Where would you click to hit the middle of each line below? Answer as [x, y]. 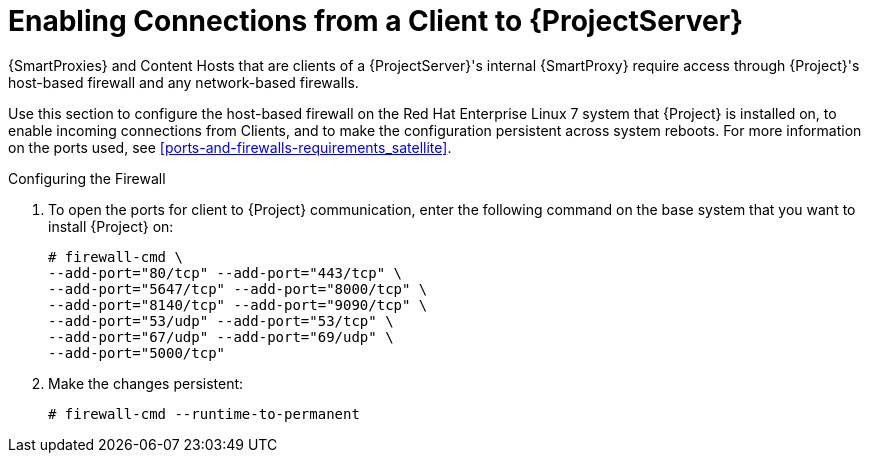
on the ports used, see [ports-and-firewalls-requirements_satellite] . [230, 147]
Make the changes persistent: [146, 383]
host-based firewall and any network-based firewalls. [183, 82]
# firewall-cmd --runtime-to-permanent [204, 413]
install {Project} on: [111, 226]
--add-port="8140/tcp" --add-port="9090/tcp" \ [238, 304]
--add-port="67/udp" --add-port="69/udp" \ [221, 336]
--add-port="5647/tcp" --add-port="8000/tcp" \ [238, 288]
